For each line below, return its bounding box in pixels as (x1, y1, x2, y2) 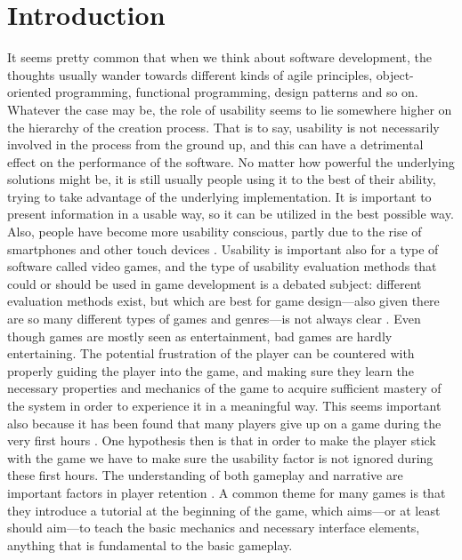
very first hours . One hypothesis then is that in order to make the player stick (7, 431, 436, 450)
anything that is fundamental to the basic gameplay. (7, 535, 293, 554)
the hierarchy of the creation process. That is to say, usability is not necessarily (7, 117, 440, 136)
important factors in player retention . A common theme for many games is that (7, 483, 446, 501)
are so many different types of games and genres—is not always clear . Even (7, 309, 421, 328)
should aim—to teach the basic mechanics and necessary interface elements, (7, 518, 420, 537)
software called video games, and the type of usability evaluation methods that (7, 257, 437, 276)
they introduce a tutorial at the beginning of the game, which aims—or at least (7, 500, 441, 519)
